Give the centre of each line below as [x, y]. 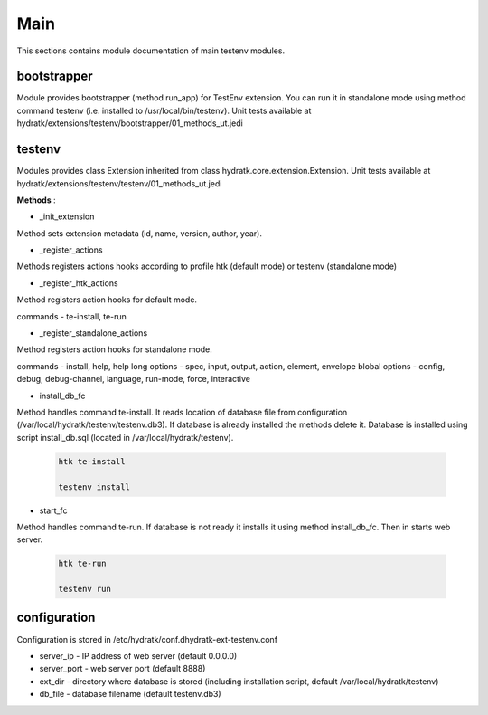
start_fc [53, 510]
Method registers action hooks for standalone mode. [114, 349]
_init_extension [67, 216]
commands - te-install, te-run [71, 316]
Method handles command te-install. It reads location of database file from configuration [182, 412]
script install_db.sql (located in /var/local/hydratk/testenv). [125, 437]
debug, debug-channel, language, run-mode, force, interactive [134, 379]
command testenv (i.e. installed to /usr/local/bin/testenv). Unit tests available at [164, 110]
